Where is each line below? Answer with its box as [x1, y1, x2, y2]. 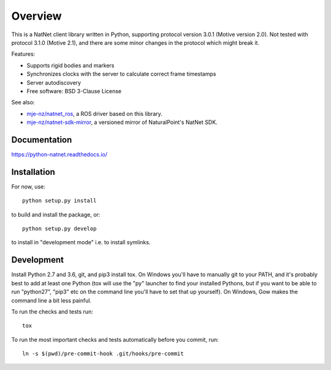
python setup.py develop [22, 225, 97, 233]
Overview [11, 9, 62, 23]
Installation [11, 166, 55, 177]
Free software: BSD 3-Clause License [26, 87, 122, 94]
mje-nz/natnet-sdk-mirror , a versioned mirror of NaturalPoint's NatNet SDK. [26, 118, 218, 126]
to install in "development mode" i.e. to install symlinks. [11, 239, 151, 246]
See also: [11, 99, 35, 106]
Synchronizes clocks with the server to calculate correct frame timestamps [26, 71, 216, 78]
